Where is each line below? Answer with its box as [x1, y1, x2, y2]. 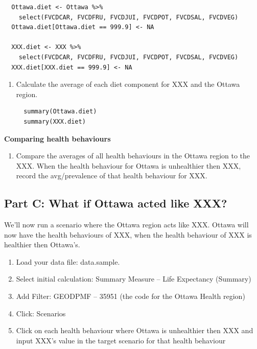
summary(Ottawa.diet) [24, 108, 97, 115]
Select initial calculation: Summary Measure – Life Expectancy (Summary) [16, 273, 251, 284]
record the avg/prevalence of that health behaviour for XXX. [16, 170, 207, 181]
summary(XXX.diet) [24, 118, 86, 125]
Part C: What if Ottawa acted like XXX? [4, 195, 227, 211]
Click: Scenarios [16, 308, 66, 318]
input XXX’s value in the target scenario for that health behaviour [16, 335, 226, 345]
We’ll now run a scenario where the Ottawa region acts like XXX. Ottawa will [4, 219, 249, 230]
